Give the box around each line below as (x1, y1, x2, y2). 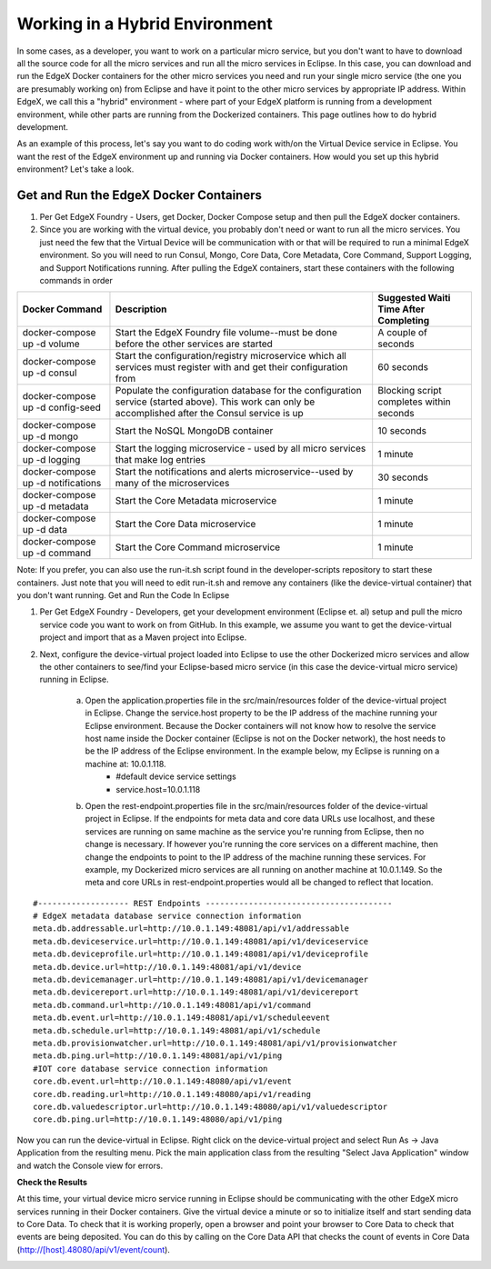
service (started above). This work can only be (115, 395, 316, 408)
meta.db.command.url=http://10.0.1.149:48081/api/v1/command (33, 1000, 311, 1010)
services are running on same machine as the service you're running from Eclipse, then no (85, 825, 425, 836)
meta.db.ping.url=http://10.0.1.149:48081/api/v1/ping (33, 1051, 283, 1061)
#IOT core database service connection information (33, 1064, 268, 1074)
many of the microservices (115, 477, 230, 490)
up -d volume (22, 337, 81, 350)
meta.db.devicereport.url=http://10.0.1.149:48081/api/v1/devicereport (33, 987, 359, 997)
